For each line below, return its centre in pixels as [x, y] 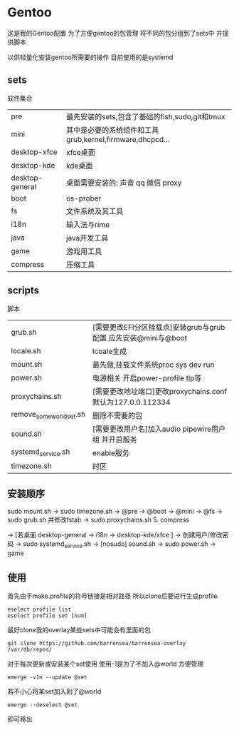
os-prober [84, 198]
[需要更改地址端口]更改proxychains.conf [160, 391]
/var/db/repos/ [30, 649]
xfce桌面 [81, 152]
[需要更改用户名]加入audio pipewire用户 [159, 429]
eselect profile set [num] [47, 615]
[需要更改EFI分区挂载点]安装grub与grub [159, 327]
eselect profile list [39, 609]
